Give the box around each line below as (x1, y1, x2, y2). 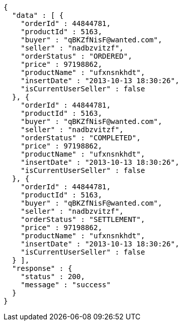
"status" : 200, (20, 272, 85, 281)
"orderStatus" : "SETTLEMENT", (20, 215, 145, 223)
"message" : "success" (20, 281, 111, 289)
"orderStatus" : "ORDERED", (20, 52, 132, 60)
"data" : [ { (12, 11, 64, 19)
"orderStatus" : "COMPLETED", (20, 134, 141, 142)
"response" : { (12, 264, 72, 272)
